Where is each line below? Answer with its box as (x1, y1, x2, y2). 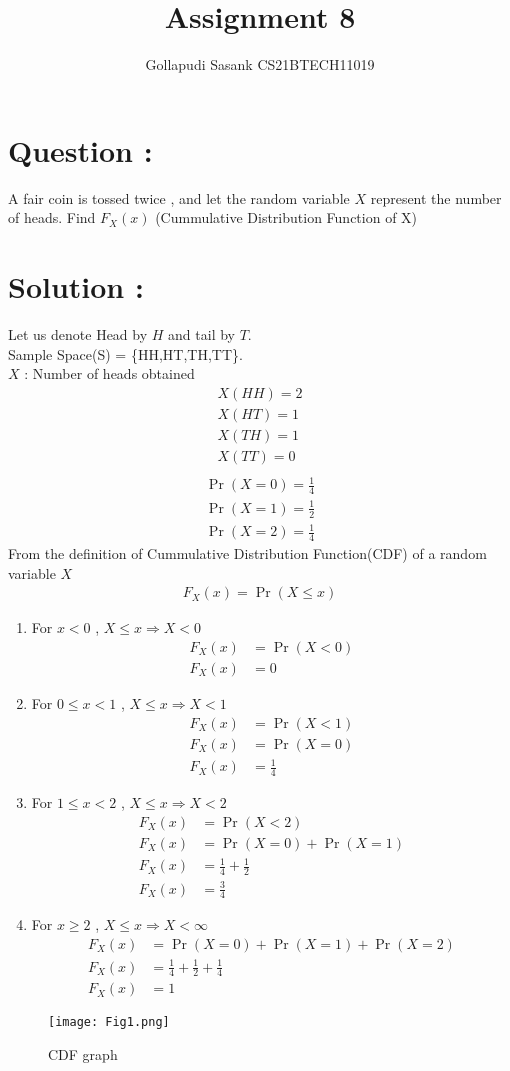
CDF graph (48, 1044, 118, 1065)
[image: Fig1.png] (48, 1015, 170, 1030)
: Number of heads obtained (24, 363, 195, 384)
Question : (8, 129, 153, 170)
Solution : (8, 266, 144, 307)
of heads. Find (8, 207, 96, 228)
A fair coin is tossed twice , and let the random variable (8, 187, 350, 208)
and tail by (168, 323, 235, 344)
